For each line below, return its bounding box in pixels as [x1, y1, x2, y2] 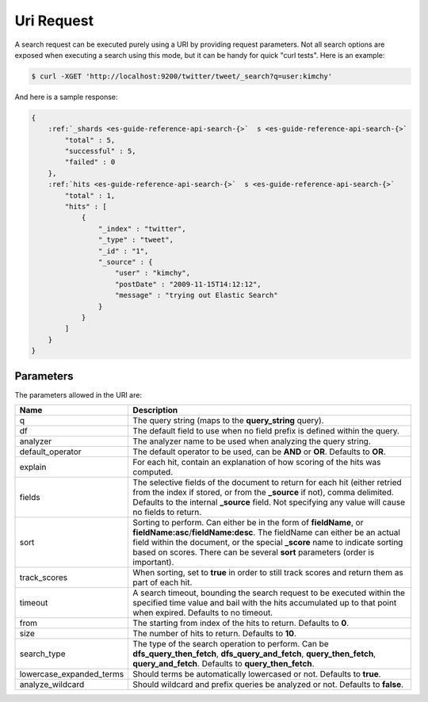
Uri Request [14, 12, 94, 29]
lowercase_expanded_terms [19, 668, 124, 679]
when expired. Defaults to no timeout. [132, 607, 273, 618]
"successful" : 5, [64, 147, 136, 156]
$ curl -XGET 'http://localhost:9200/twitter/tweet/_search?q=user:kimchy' [31, 71, 333, 81]
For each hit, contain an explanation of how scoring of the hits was [132, 456, 381, 467]
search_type [19, 648, 66, 659]
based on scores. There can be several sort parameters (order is [132, 547, 375, 558]
